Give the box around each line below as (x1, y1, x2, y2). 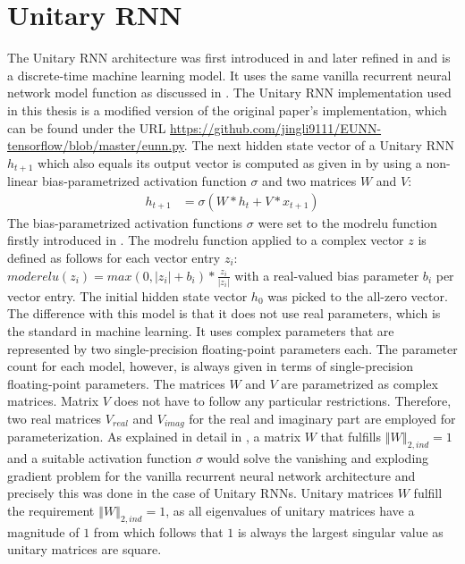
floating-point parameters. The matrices (7, 374, 225, 392)
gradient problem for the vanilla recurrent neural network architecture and (7, 466, 416, 484)
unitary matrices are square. (7, 540, 162, 559)
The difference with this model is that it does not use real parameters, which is (7, 304, 441, 323)
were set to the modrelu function (258, 213, 437, 231)
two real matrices (7, 409, 102, 428)
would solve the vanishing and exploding (207, 449, 429, 467)
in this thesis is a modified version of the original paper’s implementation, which (7, 100, 447, 119)
